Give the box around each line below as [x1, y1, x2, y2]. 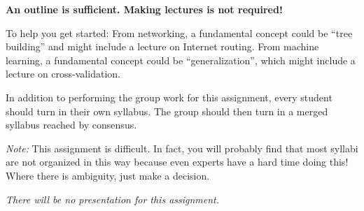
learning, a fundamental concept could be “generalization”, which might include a [6, 52, 356, 67]
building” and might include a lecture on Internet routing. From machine [6, 39, 319, 54]
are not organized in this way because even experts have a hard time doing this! [6, 154, 349, 169]
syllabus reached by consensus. [6, 117, 137, 132]
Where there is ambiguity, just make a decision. [6, 168, 210, 182]
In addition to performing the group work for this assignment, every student [6, 89, 332, 104]
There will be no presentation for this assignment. [6, 191, 220, 206]
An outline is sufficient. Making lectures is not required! [6, 2, 283, 16]
